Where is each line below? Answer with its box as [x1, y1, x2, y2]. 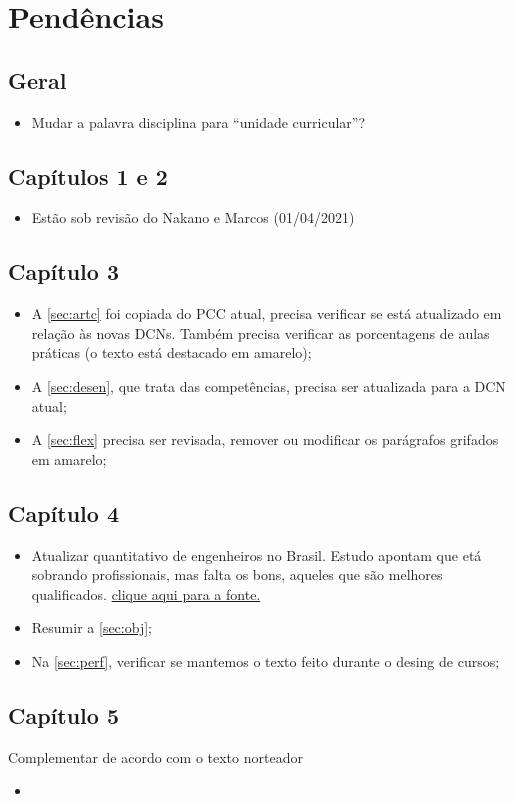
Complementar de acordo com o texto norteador [8, 746, 303, 767]
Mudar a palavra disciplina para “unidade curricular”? [31, 111, 366, 132]
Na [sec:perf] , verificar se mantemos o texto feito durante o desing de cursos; [31, 650, 500, 671]
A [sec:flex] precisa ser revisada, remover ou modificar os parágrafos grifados [31, 429, 499, 450]
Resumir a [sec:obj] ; [31, 617, 152, 638]
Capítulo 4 [8, 497, 120, 528]
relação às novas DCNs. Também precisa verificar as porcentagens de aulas [31, 322, 490, 343]
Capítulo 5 [8, 699, 120, 730]
